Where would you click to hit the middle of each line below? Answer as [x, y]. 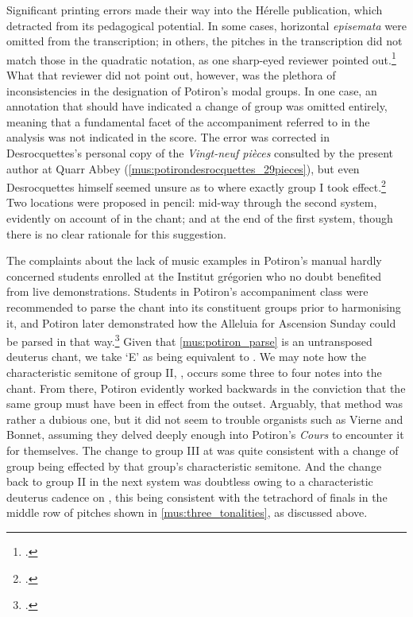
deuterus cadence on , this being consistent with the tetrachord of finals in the [197, 497]
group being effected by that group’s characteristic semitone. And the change [194, 466]
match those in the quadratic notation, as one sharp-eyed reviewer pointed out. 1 [201, 58]
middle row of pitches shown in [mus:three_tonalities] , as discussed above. [187, 512]
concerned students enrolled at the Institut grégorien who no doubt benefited [194, 276]
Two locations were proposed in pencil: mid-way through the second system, [192, 202]
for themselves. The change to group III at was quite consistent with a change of [203, 450]
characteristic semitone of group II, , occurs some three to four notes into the [194, 373]
